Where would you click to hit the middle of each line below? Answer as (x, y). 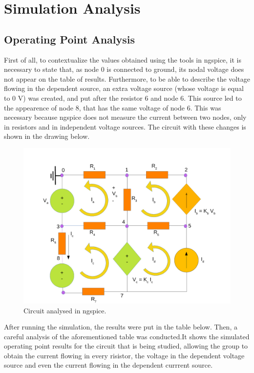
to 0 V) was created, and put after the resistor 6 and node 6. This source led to (123, 98)
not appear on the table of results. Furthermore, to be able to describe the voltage (127, 78)
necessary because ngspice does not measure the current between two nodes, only (125, 117)
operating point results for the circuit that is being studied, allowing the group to (126, 346)
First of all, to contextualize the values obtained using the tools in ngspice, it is (123, 59)
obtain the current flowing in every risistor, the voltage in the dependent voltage (124, 355)
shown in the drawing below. (47, 136)
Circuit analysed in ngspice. (65, 310)
